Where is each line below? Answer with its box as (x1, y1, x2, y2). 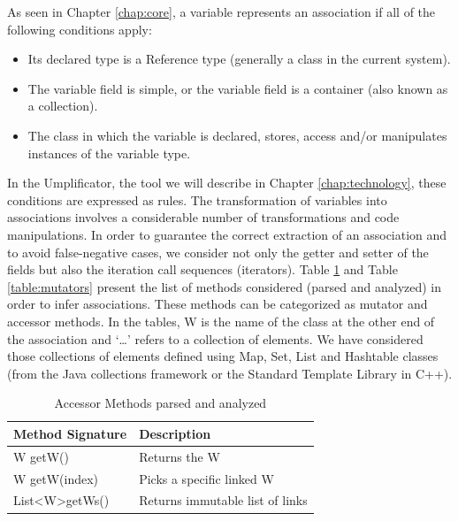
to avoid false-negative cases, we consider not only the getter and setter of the (7, 242, 429, 261)
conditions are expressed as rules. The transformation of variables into (7, 190, 387, 209)
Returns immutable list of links (139, 491, 308, 510)
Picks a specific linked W (139, 469, 274, 487)
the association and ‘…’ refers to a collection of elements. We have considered (7, 329, 424, 348)
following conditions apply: (7, 19, 152, 38)
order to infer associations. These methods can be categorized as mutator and (7, 295, 428, 313)
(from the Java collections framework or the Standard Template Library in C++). (7, 364, 453, 382)
